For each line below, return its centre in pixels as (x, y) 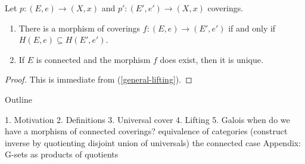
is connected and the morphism (93, 59)
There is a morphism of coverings (80, 28)
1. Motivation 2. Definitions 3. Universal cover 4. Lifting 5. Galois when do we (147, 119)
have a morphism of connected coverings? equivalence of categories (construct (146, 131)
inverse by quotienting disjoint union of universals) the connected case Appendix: (153, 142)
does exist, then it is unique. (211, 59)
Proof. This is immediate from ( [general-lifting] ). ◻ (99, 79)
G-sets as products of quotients (62, 154)
